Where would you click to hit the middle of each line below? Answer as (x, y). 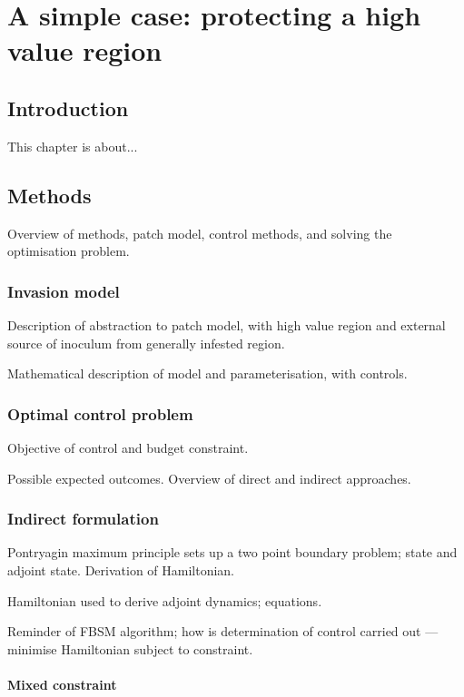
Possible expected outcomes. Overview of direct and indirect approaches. (209, 478)
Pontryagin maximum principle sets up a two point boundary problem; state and (232, 552)
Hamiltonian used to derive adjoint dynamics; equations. (165, 600)
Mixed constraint (62, 684)
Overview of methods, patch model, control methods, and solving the (200, 233)
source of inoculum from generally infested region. (146, 343)
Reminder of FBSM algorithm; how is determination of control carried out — (223, 631)
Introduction (68, 108)
